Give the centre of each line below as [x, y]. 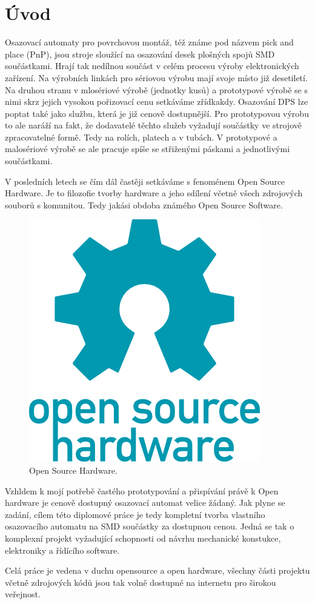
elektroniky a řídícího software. [62, 550]
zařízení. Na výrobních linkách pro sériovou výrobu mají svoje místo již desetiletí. [156, 77]
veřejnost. [23, 594]
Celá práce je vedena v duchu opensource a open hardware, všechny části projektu [157, 570]
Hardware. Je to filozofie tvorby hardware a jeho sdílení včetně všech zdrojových [154, 193]
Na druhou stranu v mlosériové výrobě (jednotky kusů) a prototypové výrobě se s [156, 89]
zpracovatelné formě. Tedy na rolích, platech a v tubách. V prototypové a [141, 137]
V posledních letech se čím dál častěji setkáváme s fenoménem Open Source [145, 181]
